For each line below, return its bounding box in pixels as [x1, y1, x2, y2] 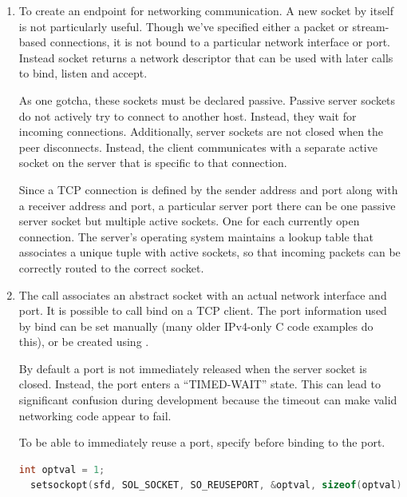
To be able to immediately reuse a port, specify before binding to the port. [18, 434, 385, 451]
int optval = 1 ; [18, 463, 105, 475]
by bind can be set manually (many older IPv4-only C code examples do [18, 317, 373, 334]
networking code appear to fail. [18, 407, 172, 423]
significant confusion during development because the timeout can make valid [18, 392, 397, 408]
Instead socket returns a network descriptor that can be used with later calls [18, 49, 393, 66]
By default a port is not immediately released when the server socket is [18, 360, 367, 376]
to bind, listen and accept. [18, 65, 148, 82]
